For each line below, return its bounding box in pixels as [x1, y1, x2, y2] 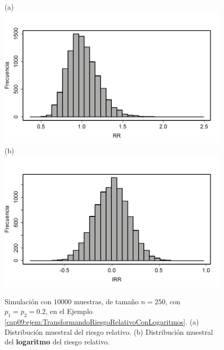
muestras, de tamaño [74, 296, 139, 306]
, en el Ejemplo [45, 306, 93, 316]
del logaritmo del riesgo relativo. [5, 336, 110, 347]
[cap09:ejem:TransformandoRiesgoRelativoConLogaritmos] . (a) [5, 316, 199, 327]
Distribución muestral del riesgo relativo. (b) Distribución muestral [5, 326, 213, 337]
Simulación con [5, 296, 52, 306]
